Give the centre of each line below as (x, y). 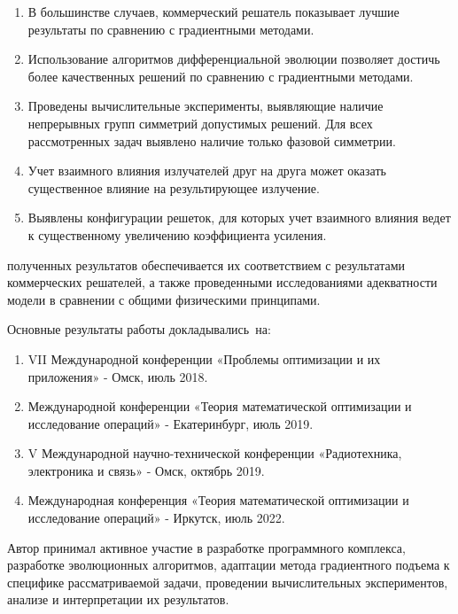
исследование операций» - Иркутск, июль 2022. (156, 518)
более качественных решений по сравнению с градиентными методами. (221, 76)
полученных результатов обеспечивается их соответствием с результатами (206, 264)
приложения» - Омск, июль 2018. (118, 376)
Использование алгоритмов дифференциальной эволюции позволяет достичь (234, 59)
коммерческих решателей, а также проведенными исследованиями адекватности (222, 282)
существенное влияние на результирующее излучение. (174, 187)
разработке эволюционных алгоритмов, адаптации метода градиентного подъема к (229, 565)
